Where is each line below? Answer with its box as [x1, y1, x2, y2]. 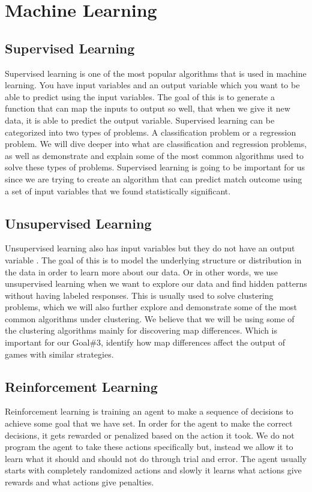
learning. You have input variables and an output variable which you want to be [5, 79, 300, 91]
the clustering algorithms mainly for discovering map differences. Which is [5, 324, 278, 337]
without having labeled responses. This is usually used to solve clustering [5, 289, 274, 301]
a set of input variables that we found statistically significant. [5, 184, 231, 197]
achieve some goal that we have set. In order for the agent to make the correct [5, 417, 293, 430]
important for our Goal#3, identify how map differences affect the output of [5, 336, 286, 349]
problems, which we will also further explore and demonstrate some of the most [5, 301, 298, 313]
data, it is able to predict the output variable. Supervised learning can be [5, 113, 275, 126]
